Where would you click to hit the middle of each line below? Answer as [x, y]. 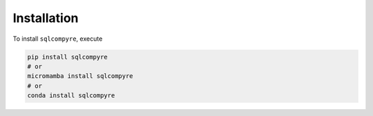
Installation [46, 18]
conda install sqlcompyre [71, 96]
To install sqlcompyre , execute [58, 39]
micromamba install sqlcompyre [80, 76]
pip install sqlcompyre [68, 57]
